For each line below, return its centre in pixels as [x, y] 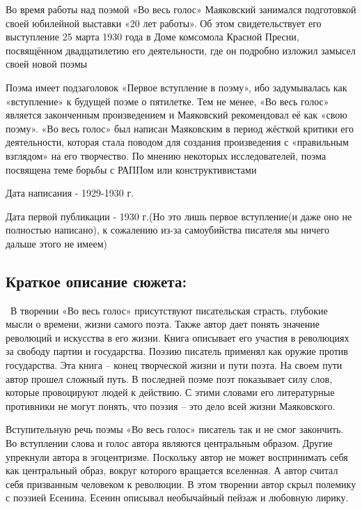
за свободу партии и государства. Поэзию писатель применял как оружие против [177, 351]
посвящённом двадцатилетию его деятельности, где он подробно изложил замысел [181, 50]
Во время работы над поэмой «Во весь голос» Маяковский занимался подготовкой [181, 9]
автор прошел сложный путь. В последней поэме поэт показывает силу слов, [169, 378]
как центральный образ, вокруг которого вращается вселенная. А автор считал [172, 470]
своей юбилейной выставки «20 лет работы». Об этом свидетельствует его [164, 23]
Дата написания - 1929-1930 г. [70, 193]
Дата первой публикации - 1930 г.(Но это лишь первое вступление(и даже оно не [179, 216]
